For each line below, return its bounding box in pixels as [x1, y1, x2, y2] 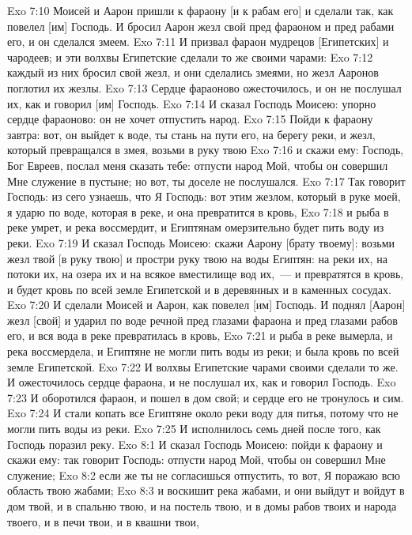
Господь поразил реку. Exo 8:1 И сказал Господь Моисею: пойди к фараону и [7, 435, 383, 452]
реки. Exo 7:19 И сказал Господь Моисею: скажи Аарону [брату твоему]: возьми [7, 234, 395, 251]
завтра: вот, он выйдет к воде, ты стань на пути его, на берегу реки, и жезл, [7, 126, 376, 142]
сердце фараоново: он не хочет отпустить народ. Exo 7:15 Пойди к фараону [7, 111, 373, 127]
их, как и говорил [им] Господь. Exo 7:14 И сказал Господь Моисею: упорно [7, 95, 376, 111]
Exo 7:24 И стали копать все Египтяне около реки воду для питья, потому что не [7, 405, 399, 421]
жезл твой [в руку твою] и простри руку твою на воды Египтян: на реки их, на [7, 250, 387, 266]
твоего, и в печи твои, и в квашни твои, [7, 513, 199, 529]
